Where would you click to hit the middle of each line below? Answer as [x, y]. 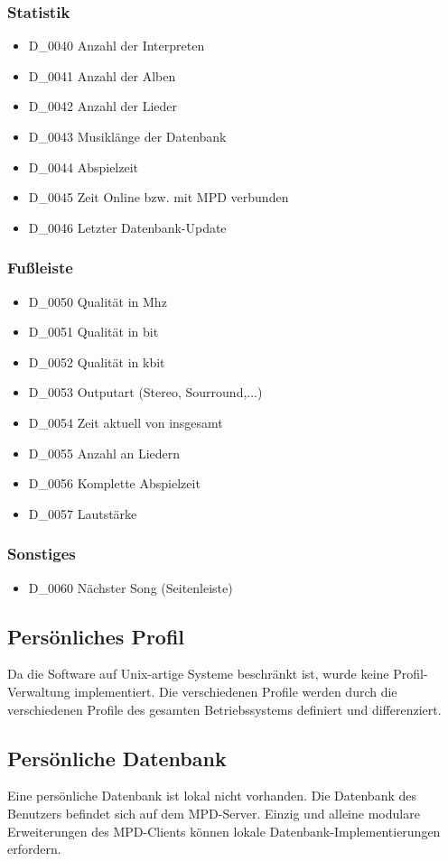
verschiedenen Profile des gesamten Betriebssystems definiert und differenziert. [224, 709]
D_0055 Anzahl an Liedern [104, 453]
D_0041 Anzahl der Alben [102, 75]
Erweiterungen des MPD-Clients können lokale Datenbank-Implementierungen [224, 831]
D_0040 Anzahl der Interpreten [117, 46]
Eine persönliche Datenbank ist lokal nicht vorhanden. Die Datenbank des [212, 796]
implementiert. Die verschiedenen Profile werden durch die [236, 691]
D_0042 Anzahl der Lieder [103, 106]
